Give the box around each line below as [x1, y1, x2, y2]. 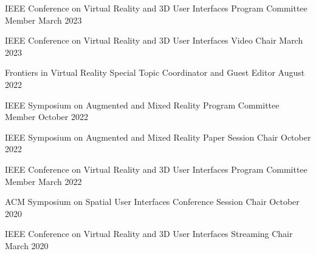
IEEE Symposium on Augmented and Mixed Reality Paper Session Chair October [5, 130, 311, 143]
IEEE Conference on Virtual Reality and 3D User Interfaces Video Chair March [5, 34, 303, 47]
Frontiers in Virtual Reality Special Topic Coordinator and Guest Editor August [5, 66, 305, 79]
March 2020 [5, 239, 49, 252]
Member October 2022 [5, 110, 88, 123]
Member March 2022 [5, 175, 82, 187]
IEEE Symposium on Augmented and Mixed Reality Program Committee [5, 98, 280, 111]
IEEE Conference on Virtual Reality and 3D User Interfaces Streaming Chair [5, 227, 293, 240]
